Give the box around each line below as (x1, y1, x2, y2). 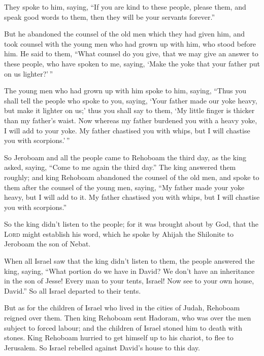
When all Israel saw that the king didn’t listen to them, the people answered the (4, 256, 255, 266)
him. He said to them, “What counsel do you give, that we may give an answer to (4, 48, 258, 59)
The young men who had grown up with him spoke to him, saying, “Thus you (4, 85, 247, 96)
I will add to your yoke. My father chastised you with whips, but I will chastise (4, 125, 250, 135)
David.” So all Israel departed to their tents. (4, 285, 141, 296)
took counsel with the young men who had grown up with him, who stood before (4, 38, 256, 49)
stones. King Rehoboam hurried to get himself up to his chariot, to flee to (4, 332, 234, 343)
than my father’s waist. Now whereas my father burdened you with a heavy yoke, (4, 115, 257, 125)
